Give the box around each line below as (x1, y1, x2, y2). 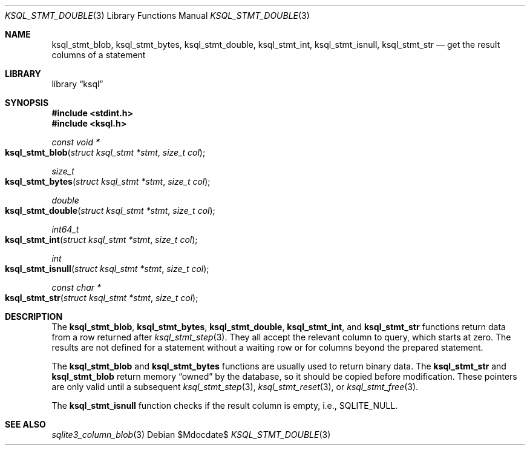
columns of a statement (51, 50, 146, 60)
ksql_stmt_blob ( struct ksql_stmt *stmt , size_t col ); (5, 147, 206, 157)
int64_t (51, 224, 79, 234)
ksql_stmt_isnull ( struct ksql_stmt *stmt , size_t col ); (5, 263, 209, 274)
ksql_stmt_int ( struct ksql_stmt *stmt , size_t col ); (5, 234, 198, 245)
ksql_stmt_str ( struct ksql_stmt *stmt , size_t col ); (5, 293, 198, 303)
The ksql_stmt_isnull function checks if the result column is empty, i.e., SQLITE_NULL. (51, 400, 398, 411)
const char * (51, 282, 102, 293)
